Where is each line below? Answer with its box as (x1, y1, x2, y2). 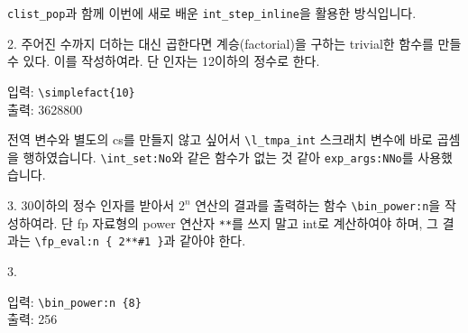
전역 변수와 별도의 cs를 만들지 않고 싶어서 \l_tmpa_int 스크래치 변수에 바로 (7, 130, 433, 149)
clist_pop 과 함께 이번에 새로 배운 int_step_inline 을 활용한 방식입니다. (7, 4, 417, 22)
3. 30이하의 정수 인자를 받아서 (7, 196, 175, 214)
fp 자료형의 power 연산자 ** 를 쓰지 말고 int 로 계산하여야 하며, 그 (77, 213, 438, 232)
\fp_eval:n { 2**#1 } (34, 236, 164, 249)
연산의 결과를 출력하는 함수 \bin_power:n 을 (195, 196, 441, 214)
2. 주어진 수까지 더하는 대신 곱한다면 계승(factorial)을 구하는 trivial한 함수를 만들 (7, 33, 462, 52)
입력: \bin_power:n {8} (7, 291, 142, 310)
